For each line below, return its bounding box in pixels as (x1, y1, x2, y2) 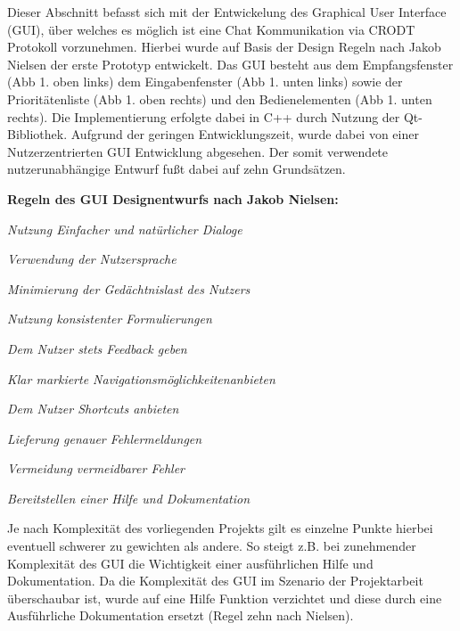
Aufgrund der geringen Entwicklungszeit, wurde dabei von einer (70, 125, 419, 143)
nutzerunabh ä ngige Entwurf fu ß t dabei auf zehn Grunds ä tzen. (7, 160, 346, 178)
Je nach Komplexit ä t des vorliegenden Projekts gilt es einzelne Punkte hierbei (7, 519, 433, 537)
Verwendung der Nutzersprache (7, 250, 177, 268)
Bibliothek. (7, 125, 68, 143)
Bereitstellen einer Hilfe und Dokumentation (7, 488, 251, 507)
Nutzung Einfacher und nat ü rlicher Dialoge (7, 219, 242, 238)
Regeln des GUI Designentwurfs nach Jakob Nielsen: (7, 189, 339, 208)
